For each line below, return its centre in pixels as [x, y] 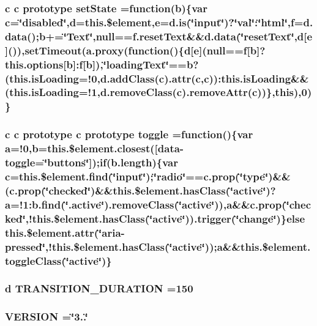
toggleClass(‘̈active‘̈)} [58, 260]
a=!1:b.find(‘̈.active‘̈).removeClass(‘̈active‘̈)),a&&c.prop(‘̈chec [158, 204]
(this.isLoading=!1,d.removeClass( [91, 92]
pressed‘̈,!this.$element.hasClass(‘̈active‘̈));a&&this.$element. [158, 246]
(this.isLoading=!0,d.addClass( [82, 78]
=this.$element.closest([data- [111, 148]
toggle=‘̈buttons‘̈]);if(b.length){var [91, 162]
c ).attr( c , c [184, 78]
